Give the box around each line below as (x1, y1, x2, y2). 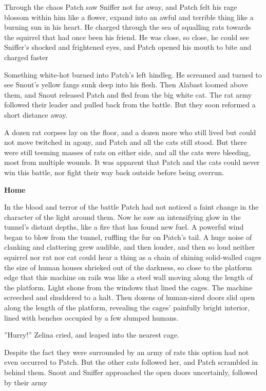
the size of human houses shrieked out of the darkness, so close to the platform (4, 262, 252, 272)
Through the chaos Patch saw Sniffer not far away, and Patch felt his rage (4, 2, 237, 12)
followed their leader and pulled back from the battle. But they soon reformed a (4, 99, 256, 110)
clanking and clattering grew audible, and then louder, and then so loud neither (4, 241, 255, 252)
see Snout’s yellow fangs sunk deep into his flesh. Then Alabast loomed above (4, 79, 248, 90)
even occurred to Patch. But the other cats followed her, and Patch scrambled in (4, 357, 258, 367)
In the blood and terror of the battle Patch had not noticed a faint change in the (4, 201, 259, 212)
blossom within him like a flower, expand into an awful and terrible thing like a (4, 11, 254, 22)
